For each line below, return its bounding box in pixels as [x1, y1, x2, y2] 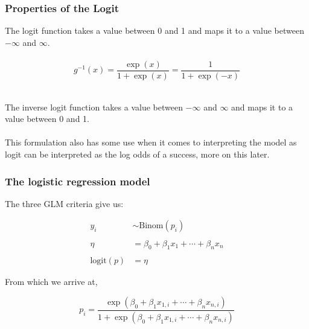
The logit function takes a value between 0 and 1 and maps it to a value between [5, 24, 304, 37]
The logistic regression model [5, 173, 150, 188]
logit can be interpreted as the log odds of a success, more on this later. [5, 148, 270, 161]
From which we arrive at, [5, 275, 98, 288]
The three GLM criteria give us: [5, 197, 124, 209]
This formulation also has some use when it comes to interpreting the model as [5, 136, 297, 149]
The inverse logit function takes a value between [5, 100, 183, 113]
